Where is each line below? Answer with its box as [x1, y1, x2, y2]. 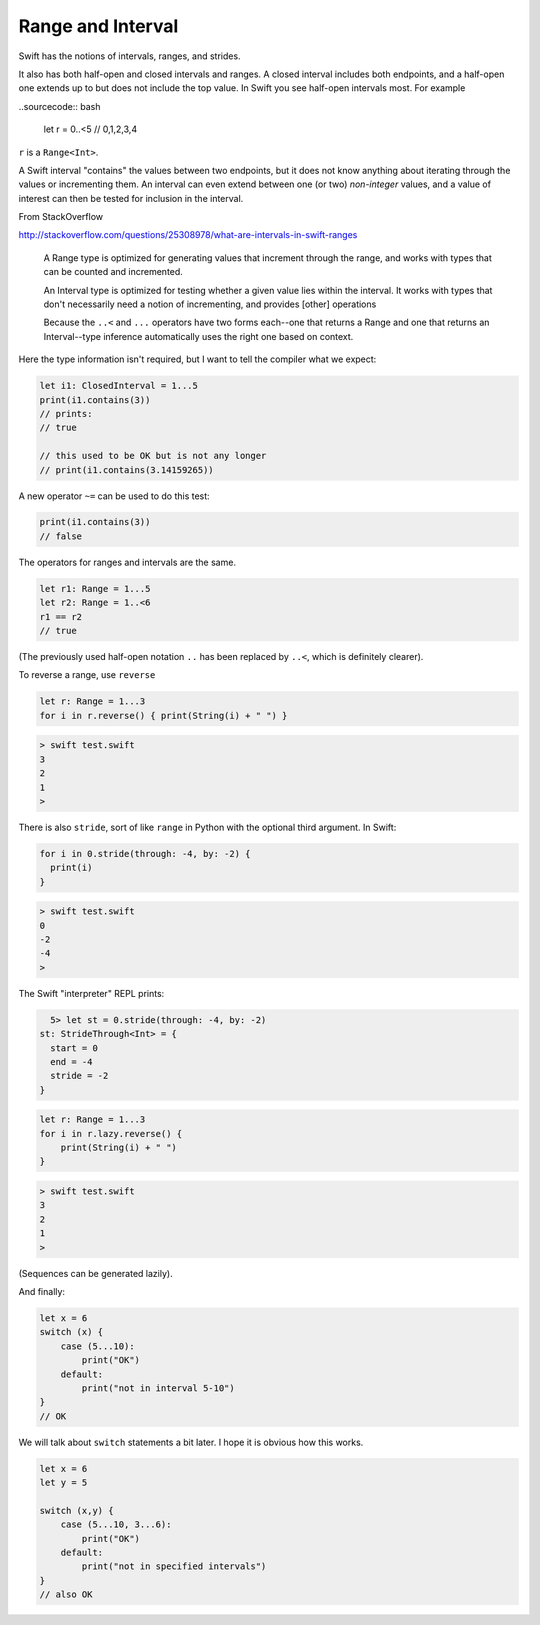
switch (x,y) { [39, 1505, 114, 1516]
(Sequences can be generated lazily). [18, 1267, 174, 1279]
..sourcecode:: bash [18, 100, 101, 112]
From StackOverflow [18, 211, 104, 223]
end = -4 [50, 1056, 93, 1067]
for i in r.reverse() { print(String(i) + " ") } [39, 710, 288, 721]
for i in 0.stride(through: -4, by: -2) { [39, 848, 251, 859]
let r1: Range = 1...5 [39, 583, 151, 594]
